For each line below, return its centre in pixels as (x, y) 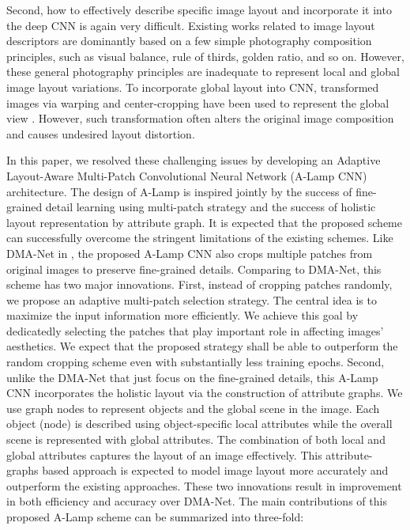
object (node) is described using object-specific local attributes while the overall (199, 424)
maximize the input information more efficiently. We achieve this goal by (182, 315)
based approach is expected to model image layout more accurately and (215, 470)
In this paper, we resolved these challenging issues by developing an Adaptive (194, 160)
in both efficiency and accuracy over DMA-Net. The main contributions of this (197, 501)
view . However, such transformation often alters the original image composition (200, 118)
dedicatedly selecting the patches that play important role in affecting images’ (195, 330)
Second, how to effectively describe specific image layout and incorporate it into (199, 9)
